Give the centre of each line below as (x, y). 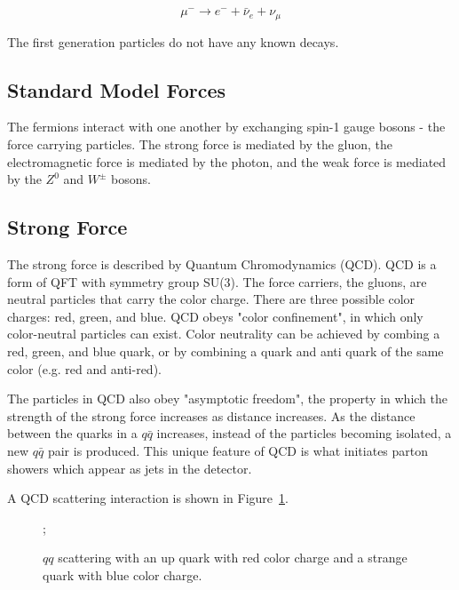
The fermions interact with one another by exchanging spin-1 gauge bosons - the (226, 127)
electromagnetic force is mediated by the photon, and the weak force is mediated (227, 161)
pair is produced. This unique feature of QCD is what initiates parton (238, 450)
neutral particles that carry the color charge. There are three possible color (211, 299)
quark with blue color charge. (123, 574)
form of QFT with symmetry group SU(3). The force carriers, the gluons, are (217, 281)
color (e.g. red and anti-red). (84, 368)
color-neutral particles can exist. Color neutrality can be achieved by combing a (224, 334)
